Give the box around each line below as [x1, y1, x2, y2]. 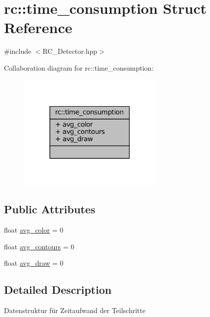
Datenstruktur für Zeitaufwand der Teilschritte [4, 305, 146, 315]
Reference [4, 17, 72, 38]
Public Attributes [4, 201, 96, 217]
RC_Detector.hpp [42, 46, 98, 56]
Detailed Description [4, 282, 112, 297]
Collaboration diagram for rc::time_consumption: [4, 62, 154, 73]
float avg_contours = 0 [4, 241, 74, 251]
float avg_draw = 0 [4, 258, 64, 268]
